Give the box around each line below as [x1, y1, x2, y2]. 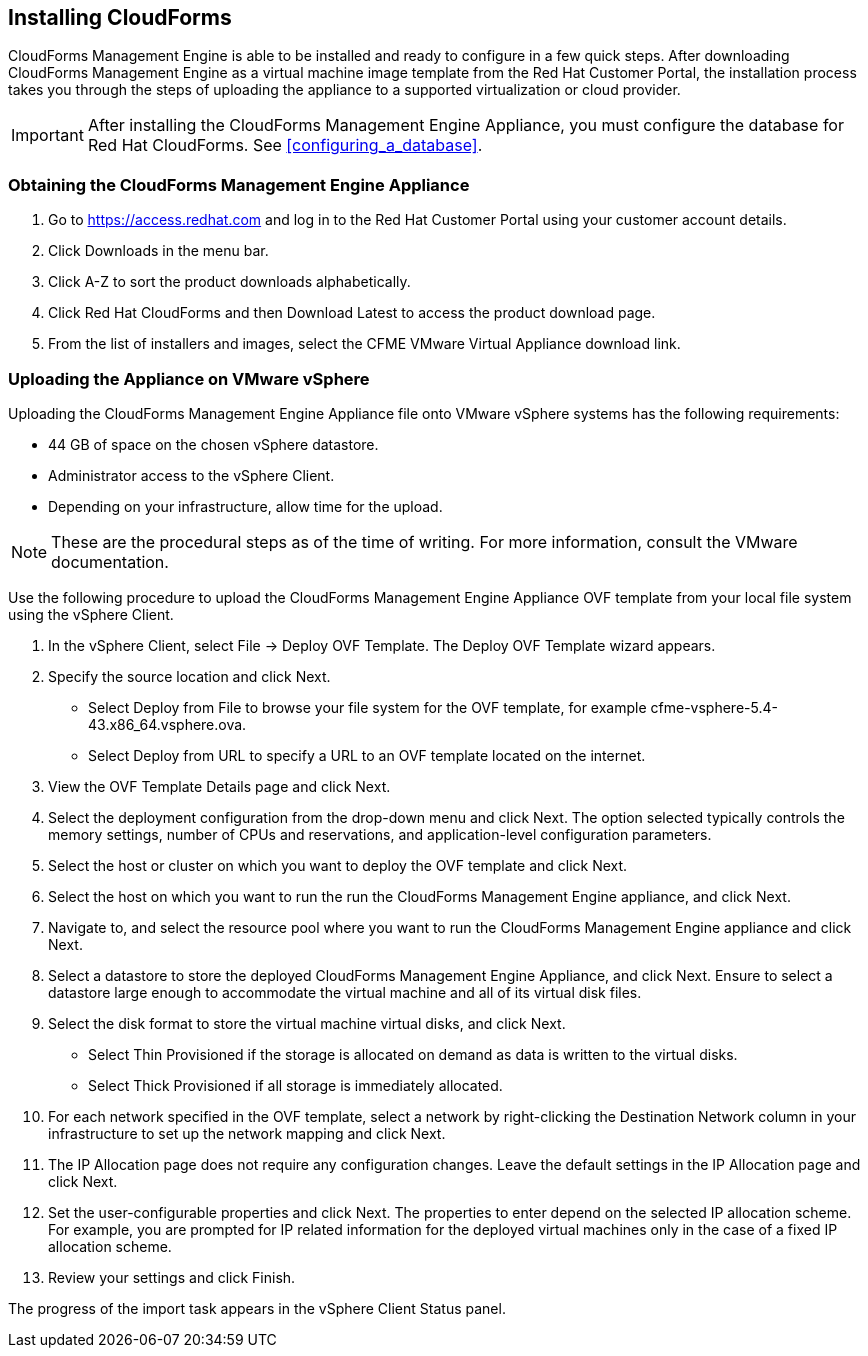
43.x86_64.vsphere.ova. [88, 715, 247, 733]
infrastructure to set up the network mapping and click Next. [48, 1124, 446, 1142]
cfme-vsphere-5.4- [650, 698, 778, 716]
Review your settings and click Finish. [48, 1268, 296, 1286]
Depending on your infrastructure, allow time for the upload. [48, 497, 443, 515]
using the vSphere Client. [8, 605, 174, 623]
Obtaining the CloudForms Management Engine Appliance [8, 174, 470, 195]
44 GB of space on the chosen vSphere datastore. [48, 435, 379, 453]
